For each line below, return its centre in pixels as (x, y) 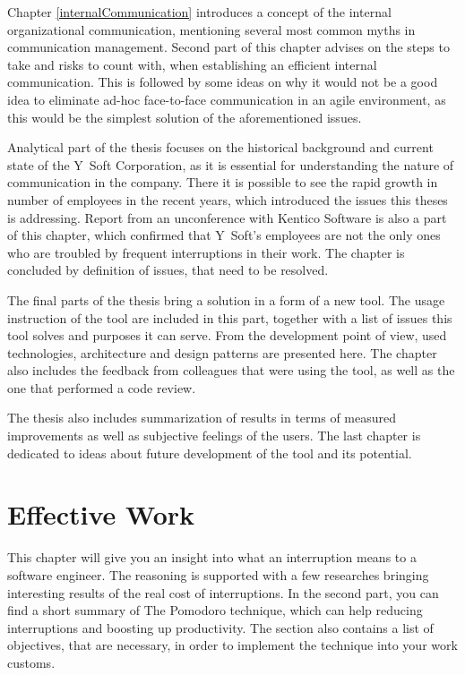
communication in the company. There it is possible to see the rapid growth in (223, 182)
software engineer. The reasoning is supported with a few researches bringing (218, 574)
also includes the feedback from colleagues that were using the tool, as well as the (231, 370)
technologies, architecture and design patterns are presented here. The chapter (222, 352)
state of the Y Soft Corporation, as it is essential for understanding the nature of (231, 164)
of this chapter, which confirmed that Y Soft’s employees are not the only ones (224, 235)
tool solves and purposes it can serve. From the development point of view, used (227, 335)
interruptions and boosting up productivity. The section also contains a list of (220, 627)
